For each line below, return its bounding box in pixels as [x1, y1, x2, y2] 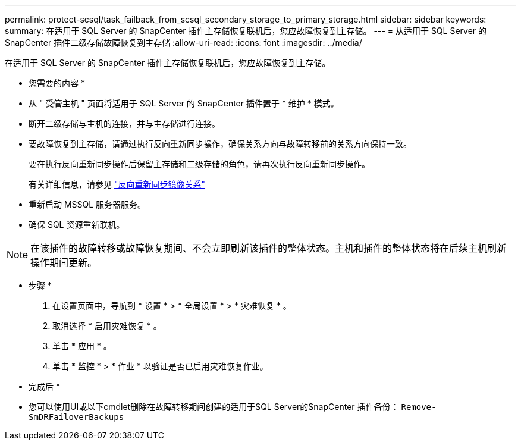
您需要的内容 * [29, 78, 85, 88]
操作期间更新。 [30, 256, 98, 268]
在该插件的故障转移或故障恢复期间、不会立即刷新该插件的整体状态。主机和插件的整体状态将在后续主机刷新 [30, 242, 507, 254]
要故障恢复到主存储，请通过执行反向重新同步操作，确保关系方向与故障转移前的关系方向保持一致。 [29, 139, 412, 149]
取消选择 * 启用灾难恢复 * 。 [52, 321, 162, 331]
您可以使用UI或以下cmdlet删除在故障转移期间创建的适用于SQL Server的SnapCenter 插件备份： [29, 402, 399, 412]
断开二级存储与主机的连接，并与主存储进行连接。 [29, 118, 220, 129]
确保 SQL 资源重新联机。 [29, 220, 125, 230]
